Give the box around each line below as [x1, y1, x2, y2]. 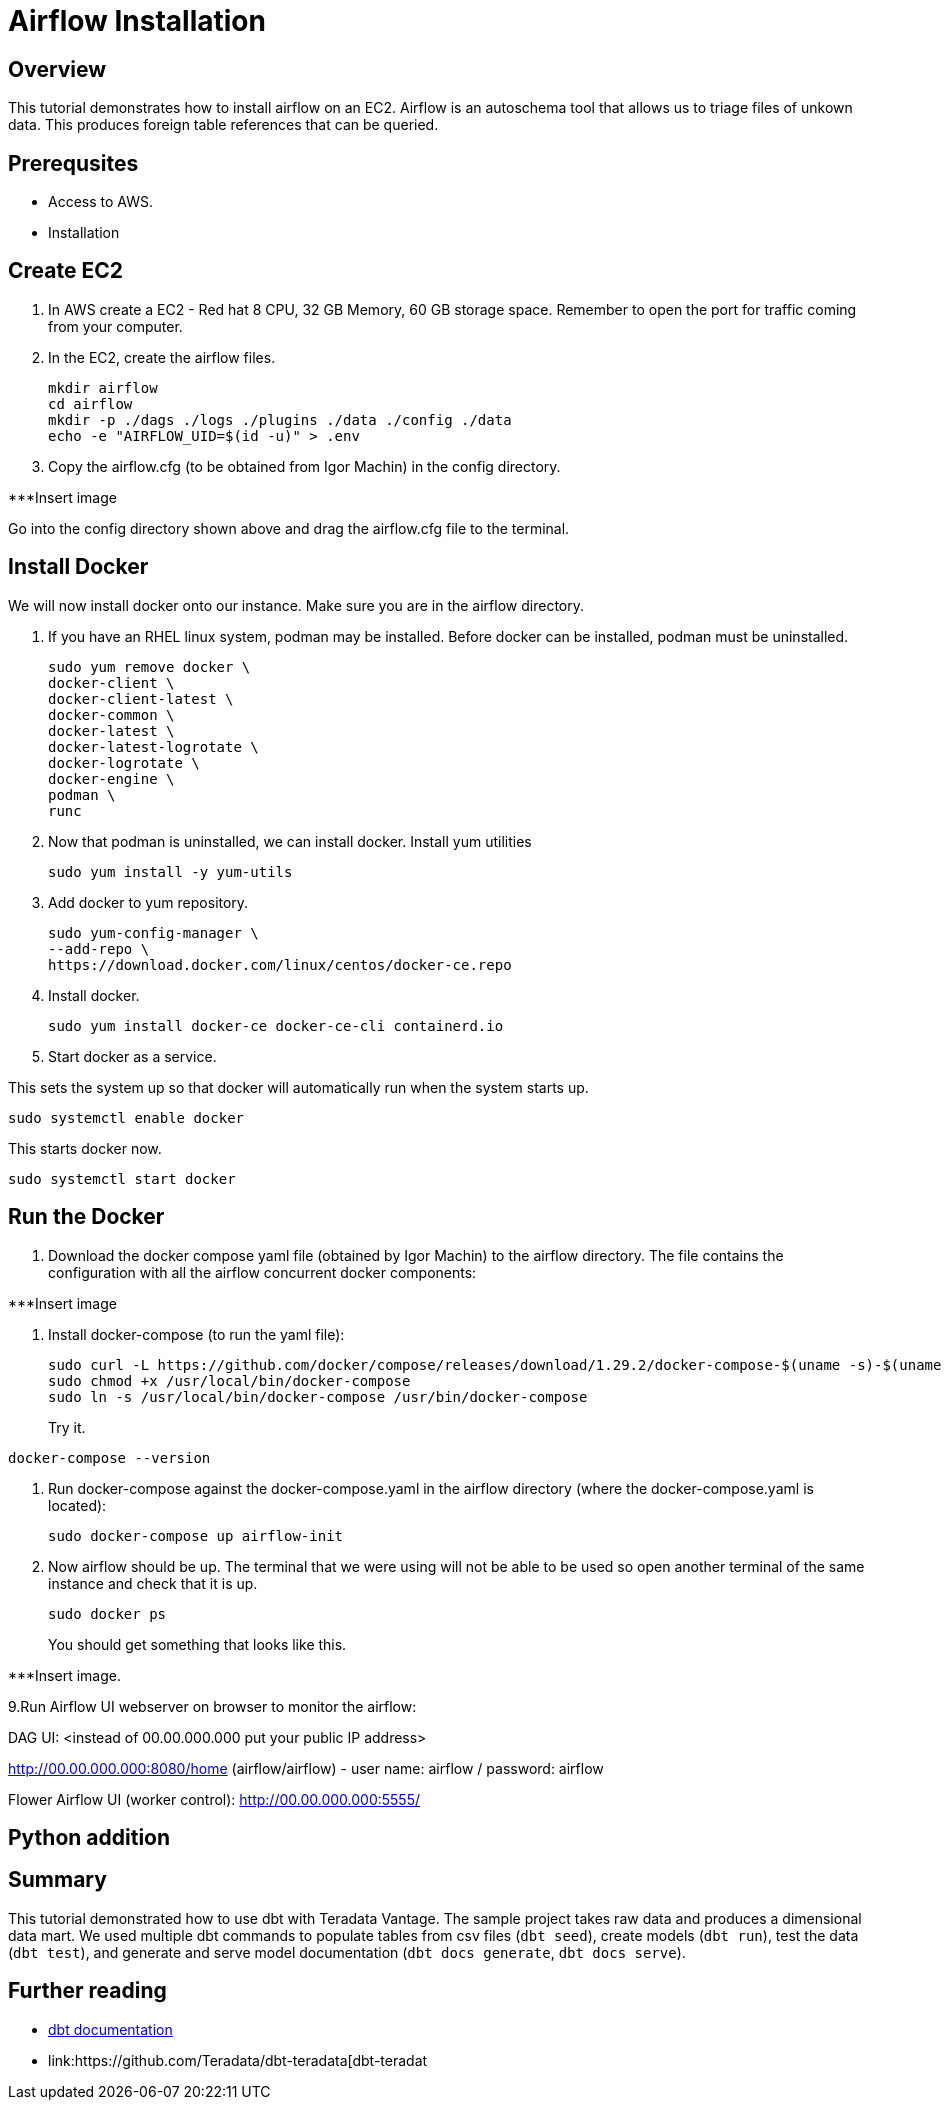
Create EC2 [8, 258, 123, 284]
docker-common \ [48, 706, 175, 723]
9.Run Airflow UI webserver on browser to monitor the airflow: [8, 1697, 417, 1715]
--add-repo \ [48, 940, 150, 957]
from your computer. [48, 317, 183, 335]
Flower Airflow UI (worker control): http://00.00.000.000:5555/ [8, 1790, 421, 1808]
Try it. [48, 1418, 86, 1436]
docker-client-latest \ [48, 690, 234, 707]
